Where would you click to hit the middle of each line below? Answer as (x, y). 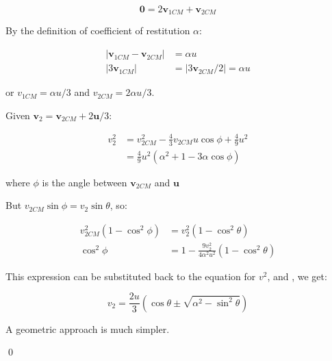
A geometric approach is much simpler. (88, 328)
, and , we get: (297, 276)
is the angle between (85, 182)
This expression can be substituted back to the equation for (131, 276)
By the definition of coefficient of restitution (98, 30)
